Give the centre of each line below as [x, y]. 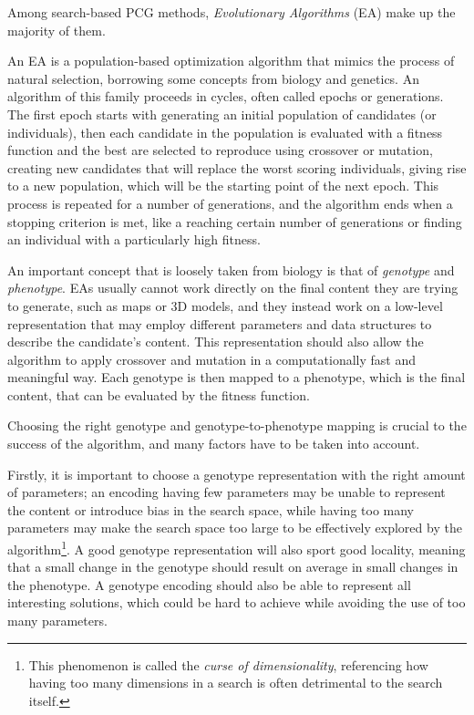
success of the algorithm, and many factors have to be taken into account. [214, 444]
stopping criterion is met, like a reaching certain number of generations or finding [235, 221]
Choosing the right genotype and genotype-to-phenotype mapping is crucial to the [237, 425]
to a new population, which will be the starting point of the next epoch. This [223, 186]
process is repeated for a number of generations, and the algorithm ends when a [230, 203]
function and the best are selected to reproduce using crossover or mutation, [220, 150]
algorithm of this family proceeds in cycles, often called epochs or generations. [226, 96]
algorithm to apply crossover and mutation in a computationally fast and [211, 359]
